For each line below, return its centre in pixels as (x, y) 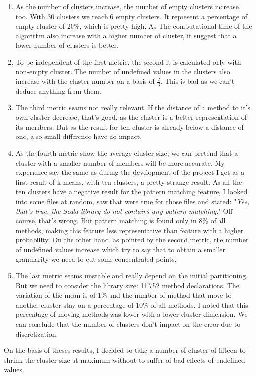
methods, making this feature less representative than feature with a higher (129, 230)
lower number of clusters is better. (67, 45)
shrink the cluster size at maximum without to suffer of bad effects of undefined (125, 359)
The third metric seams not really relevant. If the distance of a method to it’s (133, 107)
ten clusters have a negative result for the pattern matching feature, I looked (131, 191)
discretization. (37, 333)
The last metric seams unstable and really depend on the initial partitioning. (132, 276)
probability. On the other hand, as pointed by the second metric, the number (132, 240)
